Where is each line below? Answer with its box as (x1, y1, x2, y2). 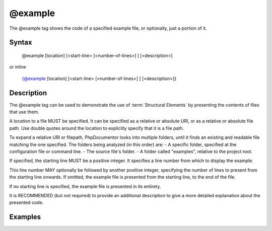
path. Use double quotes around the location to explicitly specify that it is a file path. (9, 125, 184, 131)
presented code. (9, 199, 44, 206)
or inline (9, 64, 26, 70)
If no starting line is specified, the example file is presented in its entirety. (9, 183, 161, 189)
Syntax (9, 38, 32, 47)
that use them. (9, 109, 40, 115)
